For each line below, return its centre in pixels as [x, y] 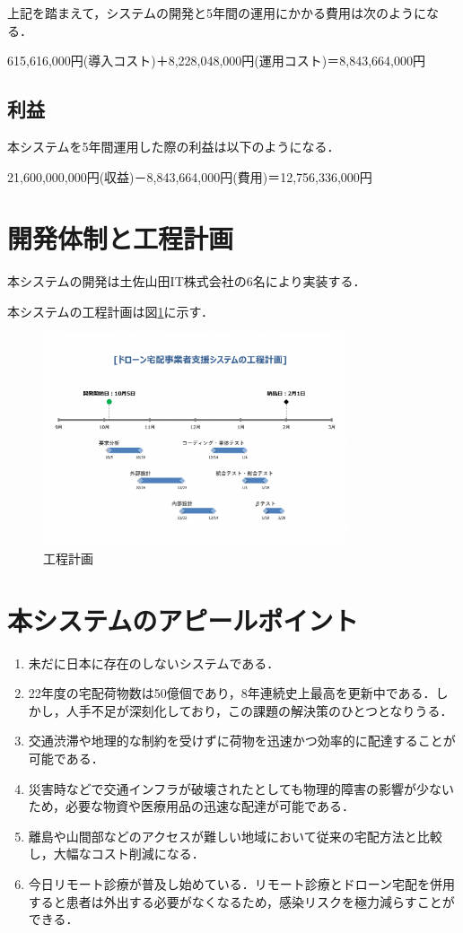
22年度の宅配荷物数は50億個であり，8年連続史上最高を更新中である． [232, 693]
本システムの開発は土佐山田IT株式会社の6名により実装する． [187, 281]
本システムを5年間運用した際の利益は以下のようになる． [174, 146]
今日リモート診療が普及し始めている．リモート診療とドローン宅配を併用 [242, 883]
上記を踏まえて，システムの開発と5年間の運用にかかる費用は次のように [217, 13]
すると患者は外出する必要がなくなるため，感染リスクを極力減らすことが [241, 901]
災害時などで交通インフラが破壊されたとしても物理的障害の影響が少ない [241, 788]
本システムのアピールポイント [183, 619]
